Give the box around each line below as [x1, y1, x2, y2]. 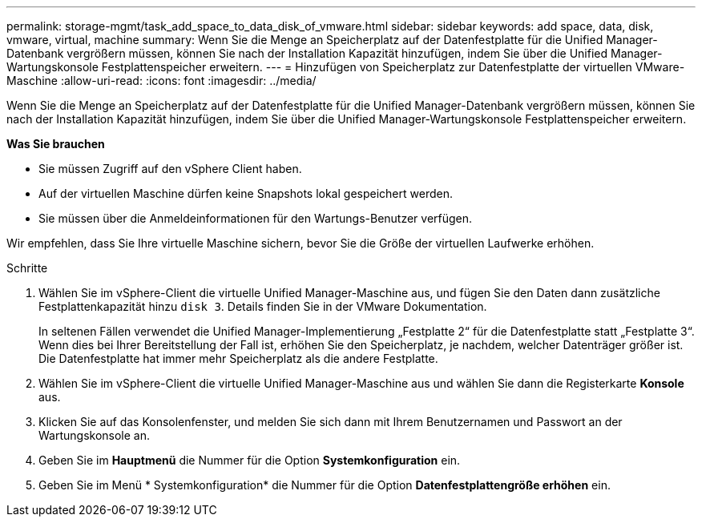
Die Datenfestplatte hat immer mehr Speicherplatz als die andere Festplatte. [38, 352, 438, 365]
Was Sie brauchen [6, 137, 105, 151]
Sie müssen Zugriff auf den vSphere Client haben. [38, 162, 302, 175]
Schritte [6, 261, 48, 275]
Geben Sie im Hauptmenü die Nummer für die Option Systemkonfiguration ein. [38, 453, 461, 467]
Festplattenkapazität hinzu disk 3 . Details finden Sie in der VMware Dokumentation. [38, 300, 487, 313]
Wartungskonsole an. [38, 428, 151, 442]
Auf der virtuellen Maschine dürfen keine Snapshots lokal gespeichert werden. [38, 187, 453, 200]
